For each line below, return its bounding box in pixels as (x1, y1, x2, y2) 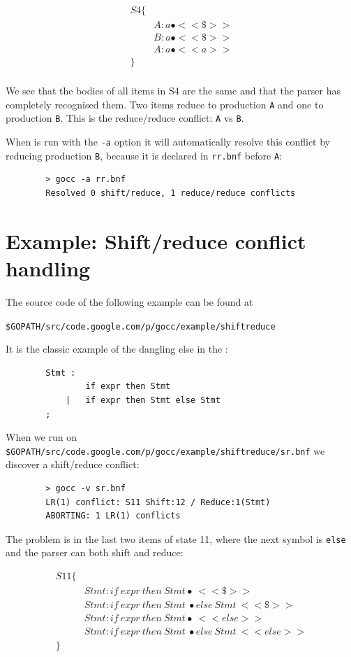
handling (6, 253, 91, 282)
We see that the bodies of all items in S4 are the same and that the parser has (6, 83, 341, 98)
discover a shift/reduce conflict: (6, 457, 140, 472)
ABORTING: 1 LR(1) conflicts (45, 511, 181, 521)
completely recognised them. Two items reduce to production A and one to (6, 97, 324, 111)
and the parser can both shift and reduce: (6, 545, 184, 560)
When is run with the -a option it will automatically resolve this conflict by (6, 134, 331, 149)
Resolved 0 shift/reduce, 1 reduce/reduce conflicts (45, 188, 296, 198)
